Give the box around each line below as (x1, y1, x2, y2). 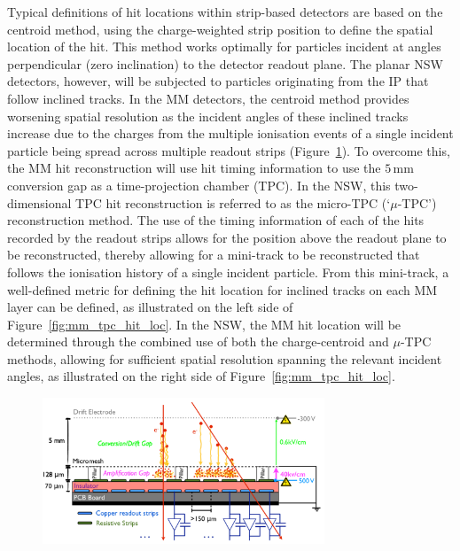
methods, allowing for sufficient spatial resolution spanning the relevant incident (7, 349, 442, 368)
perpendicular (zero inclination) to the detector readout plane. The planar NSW (7, 54, 443, 73)
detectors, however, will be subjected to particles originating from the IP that (7, 72, 429, 90)
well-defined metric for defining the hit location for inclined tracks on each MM (7, 280, 438, 299)
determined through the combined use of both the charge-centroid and (7, 332, 389, 351)
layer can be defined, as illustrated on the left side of (7, 298, 293, 316)
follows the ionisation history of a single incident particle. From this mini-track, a (7, 262, 449, 281)
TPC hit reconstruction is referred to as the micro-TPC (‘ (75, 193, 391, 212)
